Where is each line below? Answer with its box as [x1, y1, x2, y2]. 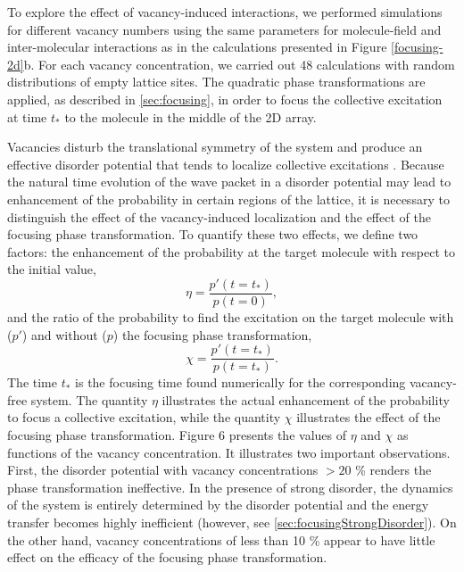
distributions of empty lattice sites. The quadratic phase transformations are [7, 72, 426, 91]
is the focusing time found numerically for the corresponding [75, 373, 406, 392]
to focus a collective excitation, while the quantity [7, 408, 281, 427]
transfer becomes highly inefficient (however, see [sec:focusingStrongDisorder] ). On [7, 512, 457, 531]
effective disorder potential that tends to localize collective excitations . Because [7, 154, 444, 173]
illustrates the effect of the [296, 408, 441, 427]
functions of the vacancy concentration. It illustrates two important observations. [7, 443, 451, 461]
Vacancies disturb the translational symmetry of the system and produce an [7, 137, 423, 156]
